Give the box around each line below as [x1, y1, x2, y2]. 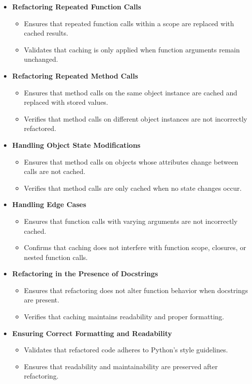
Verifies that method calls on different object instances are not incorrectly [24, 113, 248, 124]
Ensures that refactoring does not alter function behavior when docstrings [24, 285, 248, 295]
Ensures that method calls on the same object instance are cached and [24, 87, 238, 97]
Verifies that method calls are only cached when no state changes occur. [24, 182, 242, 193]
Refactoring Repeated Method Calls [12, 70, 138, 81]
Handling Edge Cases [12, 199, 86, 210]
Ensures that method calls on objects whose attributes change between [24, 156, 239, 167]
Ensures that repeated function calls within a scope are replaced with [24, 18, 234, 28]
